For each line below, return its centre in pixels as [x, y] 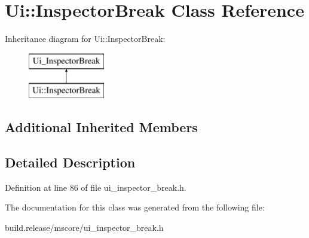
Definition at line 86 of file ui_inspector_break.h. [96, 187]
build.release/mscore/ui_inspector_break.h [84, 228]
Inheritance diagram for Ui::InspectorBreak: [85, 39]
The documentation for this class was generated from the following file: [135, 207]
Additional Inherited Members [101, 127]
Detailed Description [70, 162]
